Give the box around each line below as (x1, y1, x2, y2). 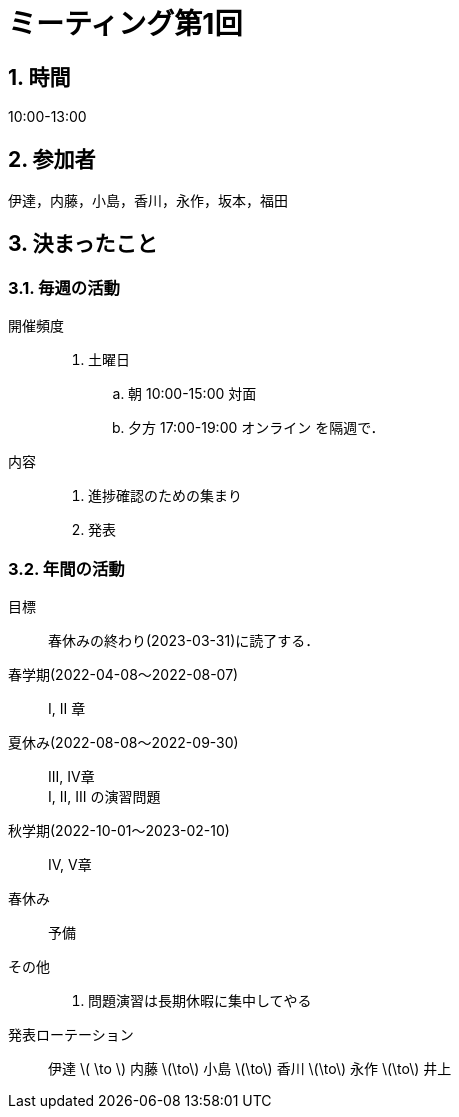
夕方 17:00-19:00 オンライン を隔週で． (128, 419, 385, 437)
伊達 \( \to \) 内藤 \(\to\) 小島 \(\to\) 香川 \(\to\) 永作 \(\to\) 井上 (48, 1059, 452, 1077)
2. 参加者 (8, 146, 96, 172)
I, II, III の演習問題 (48, 787, 161, 805)
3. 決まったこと (8, 231, 158, 257)
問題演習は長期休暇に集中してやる (88, 991, 312, 1009)
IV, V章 (48, 855, 92, 873)
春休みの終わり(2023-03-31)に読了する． (48, 631, 320, 649)
